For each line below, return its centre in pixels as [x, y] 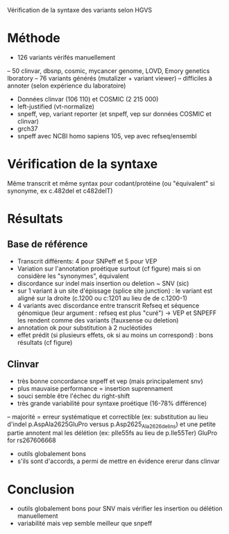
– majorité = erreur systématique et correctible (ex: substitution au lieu [108, 416]
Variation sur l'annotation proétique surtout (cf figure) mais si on [109, 268]
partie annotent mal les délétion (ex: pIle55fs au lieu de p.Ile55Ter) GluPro [112, 433]
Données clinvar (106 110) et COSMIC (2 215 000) [88, 99]
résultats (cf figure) [45, 342]
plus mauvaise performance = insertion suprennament [95, 388]
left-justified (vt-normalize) [56, 106]
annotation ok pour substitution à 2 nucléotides [85, 327]
